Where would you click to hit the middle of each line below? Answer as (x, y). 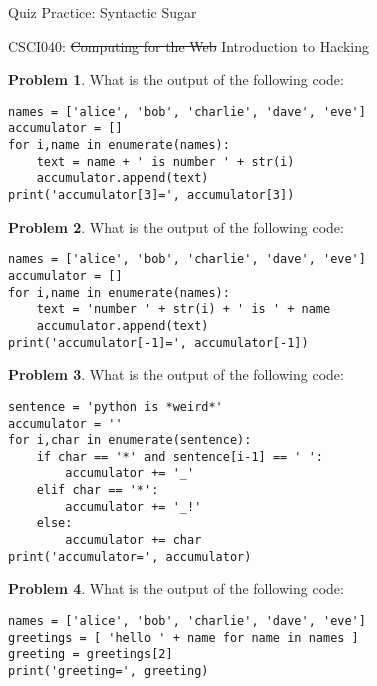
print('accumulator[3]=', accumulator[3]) (151, 195)
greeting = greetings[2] (90, 654)
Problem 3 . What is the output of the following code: (176, 374)
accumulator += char (133, 540)
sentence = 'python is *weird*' (115, 406)
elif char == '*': (97, 490)
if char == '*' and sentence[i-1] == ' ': (179, 456)
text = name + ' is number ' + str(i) (165, 161)
